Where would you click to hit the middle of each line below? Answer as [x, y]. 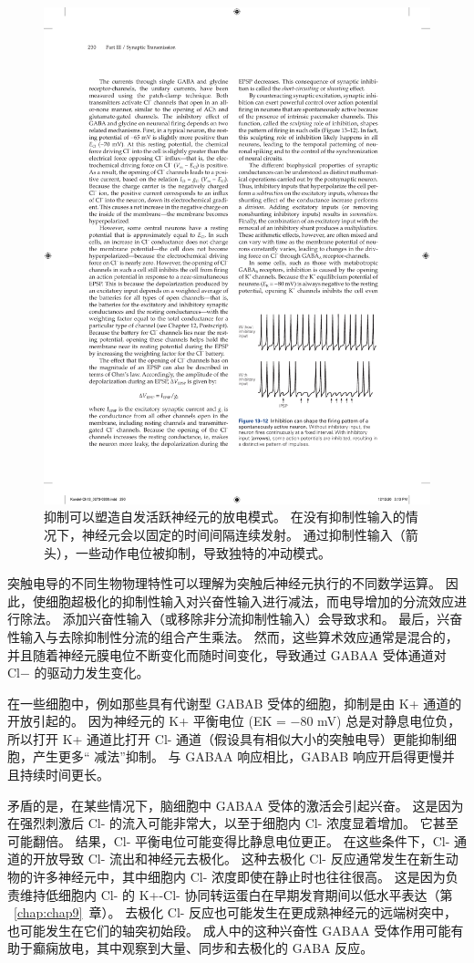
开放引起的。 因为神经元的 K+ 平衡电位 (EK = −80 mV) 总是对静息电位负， [234, 721]
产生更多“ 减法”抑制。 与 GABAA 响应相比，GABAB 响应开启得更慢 [237, 756]
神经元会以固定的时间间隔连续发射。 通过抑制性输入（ [243, 534]
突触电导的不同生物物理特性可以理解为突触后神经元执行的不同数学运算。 [224, 583]
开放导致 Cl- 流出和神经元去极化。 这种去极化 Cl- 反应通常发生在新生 [239, 859]
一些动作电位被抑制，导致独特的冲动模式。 [203, 552]
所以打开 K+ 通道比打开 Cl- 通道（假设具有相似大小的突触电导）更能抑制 [226, 738]
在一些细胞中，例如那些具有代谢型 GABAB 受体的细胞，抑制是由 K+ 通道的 [235, 703]
